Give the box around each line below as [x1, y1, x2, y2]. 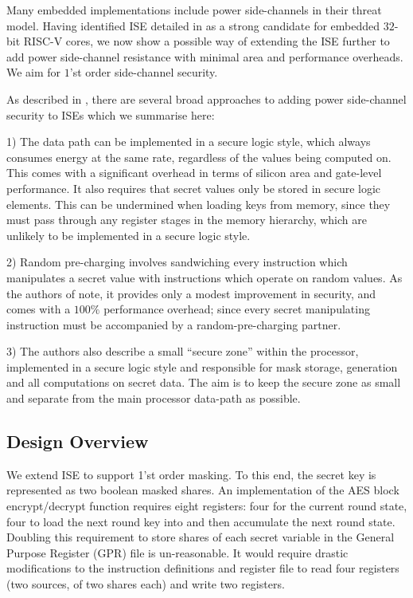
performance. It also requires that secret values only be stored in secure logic [6, 179, 381, 196]
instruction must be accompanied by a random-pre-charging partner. [6, 316, 341, 332]
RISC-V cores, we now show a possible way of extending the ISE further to [23, 33, 390, 49]
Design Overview [6, 429, 149, 454]
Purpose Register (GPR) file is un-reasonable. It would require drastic [6, 544, 349, 561]
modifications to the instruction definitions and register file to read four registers [6, 560, 399, 576]
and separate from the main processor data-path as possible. [6, 390, 301, 407]
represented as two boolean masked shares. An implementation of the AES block [6, 482, 399, 498]
